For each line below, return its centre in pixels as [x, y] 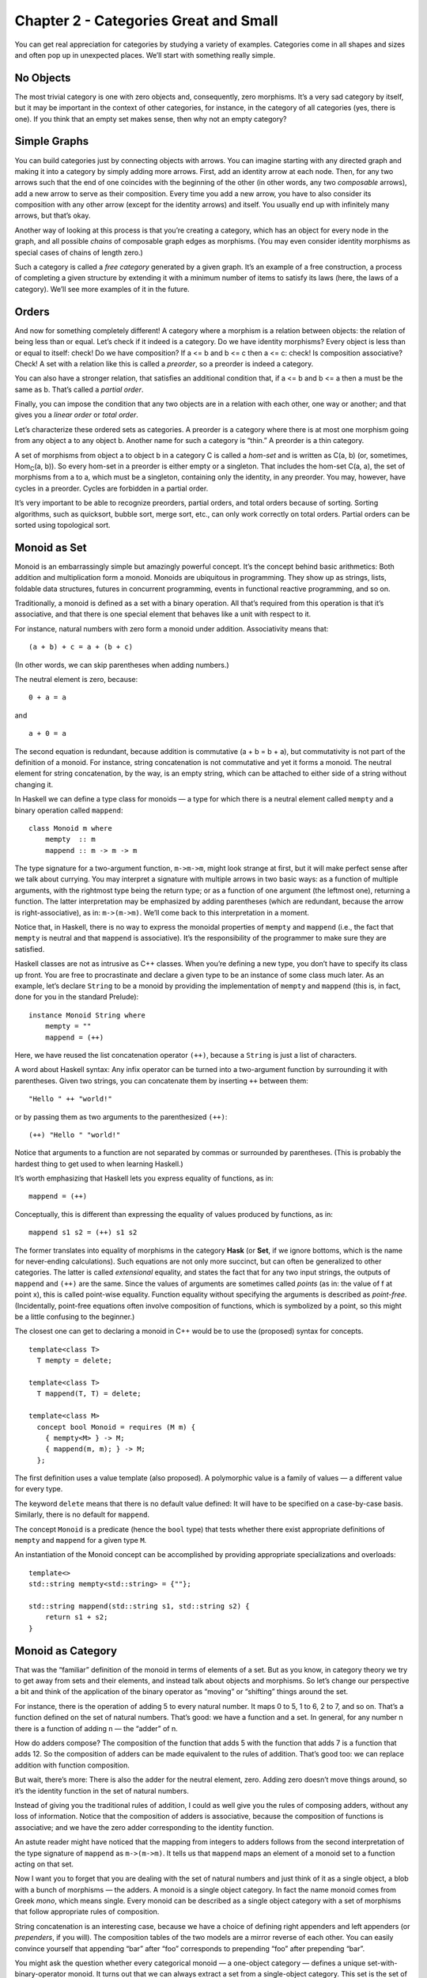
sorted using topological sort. [62, 525]
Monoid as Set [51, 547]
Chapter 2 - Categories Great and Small [146, 21]
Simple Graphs [52, 141]
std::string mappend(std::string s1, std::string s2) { [139, 1606]
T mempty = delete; [74, 1360]
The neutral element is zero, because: [76, 680]
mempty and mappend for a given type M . [81, 1540]
